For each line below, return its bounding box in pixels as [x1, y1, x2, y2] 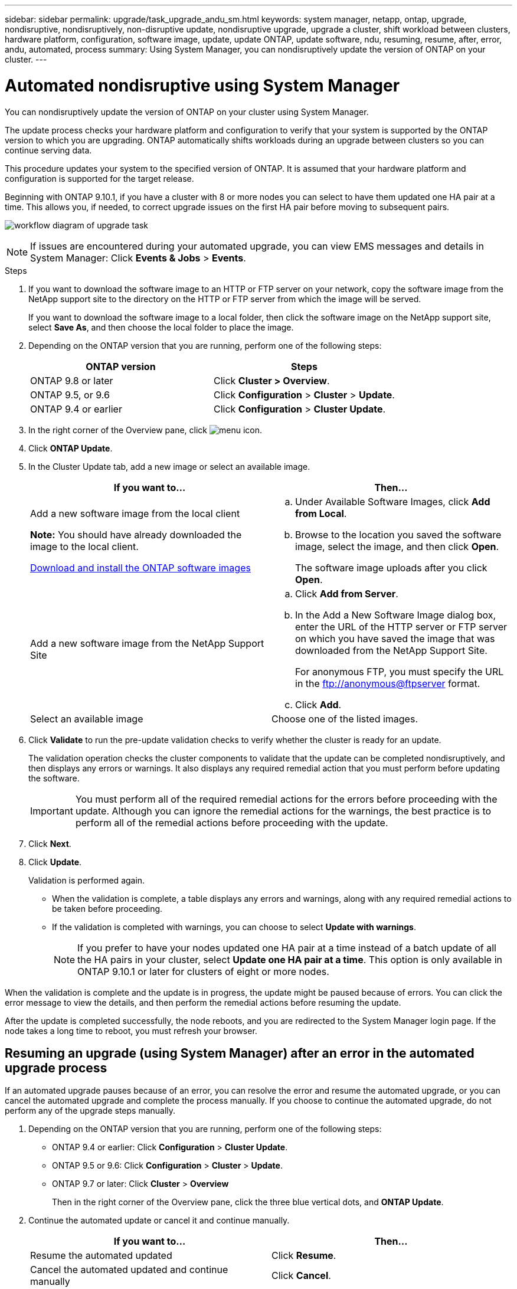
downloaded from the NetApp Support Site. [295, 644, 487, 656]
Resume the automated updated [30, 1249, 172, 1262]
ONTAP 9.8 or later [30, 374, 113, 387]
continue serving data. [5, 145, 92, 155]
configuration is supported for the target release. [5, 173, 194, 184]
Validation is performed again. [28, 875, 145, 885]
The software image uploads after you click [295, 561, 487, 574]
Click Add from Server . [295, 587, 398, 600]
